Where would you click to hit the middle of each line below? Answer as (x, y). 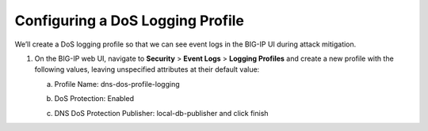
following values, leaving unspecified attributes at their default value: (147, 69)
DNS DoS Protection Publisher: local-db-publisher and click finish (161, 113)
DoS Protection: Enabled (94, 99)
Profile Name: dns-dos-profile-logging (117, 84)
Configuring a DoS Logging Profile (130, 21)
